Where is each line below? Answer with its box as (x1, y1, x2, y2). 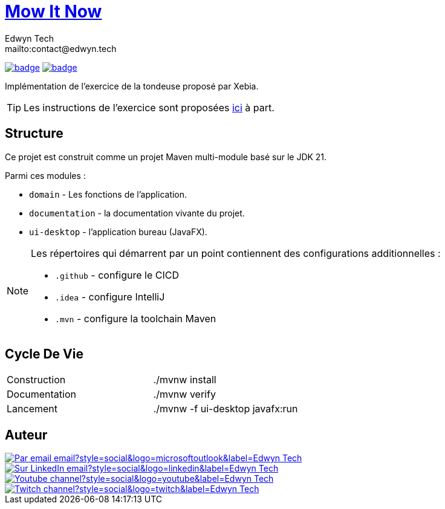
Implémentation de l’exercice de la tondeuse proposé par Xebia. (5, 80, 259, 91)
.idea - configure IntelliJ (55, 290, 165, 303)
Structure (5, 126, 63, 141)
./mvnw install (153, 374, 216, 386)
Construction (7, 374, 66, 386)
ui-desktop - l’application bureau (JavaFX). (29, 226, 207, 237)
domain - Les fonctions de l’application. (29, 189, 187, 199)
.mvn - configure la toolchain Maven (55, 312, 216, 325)
